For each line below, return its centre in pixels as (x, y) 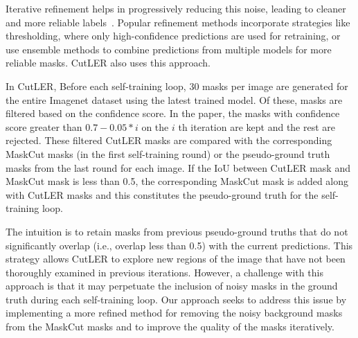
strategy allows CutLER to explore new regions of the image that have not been (176, 259)
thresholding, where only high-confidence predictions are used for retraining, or (173, 36)
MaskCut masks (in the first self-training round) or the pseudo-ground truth (168, 153)
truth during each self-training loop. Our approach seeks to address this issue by (176, 299)
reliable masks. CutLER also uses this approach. (108, 63)
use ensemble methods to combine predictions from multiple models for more (169, 49)
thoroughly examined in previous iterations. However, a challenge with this (164, 272)
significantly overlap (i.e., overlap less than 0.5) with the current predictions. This (179, 245)
